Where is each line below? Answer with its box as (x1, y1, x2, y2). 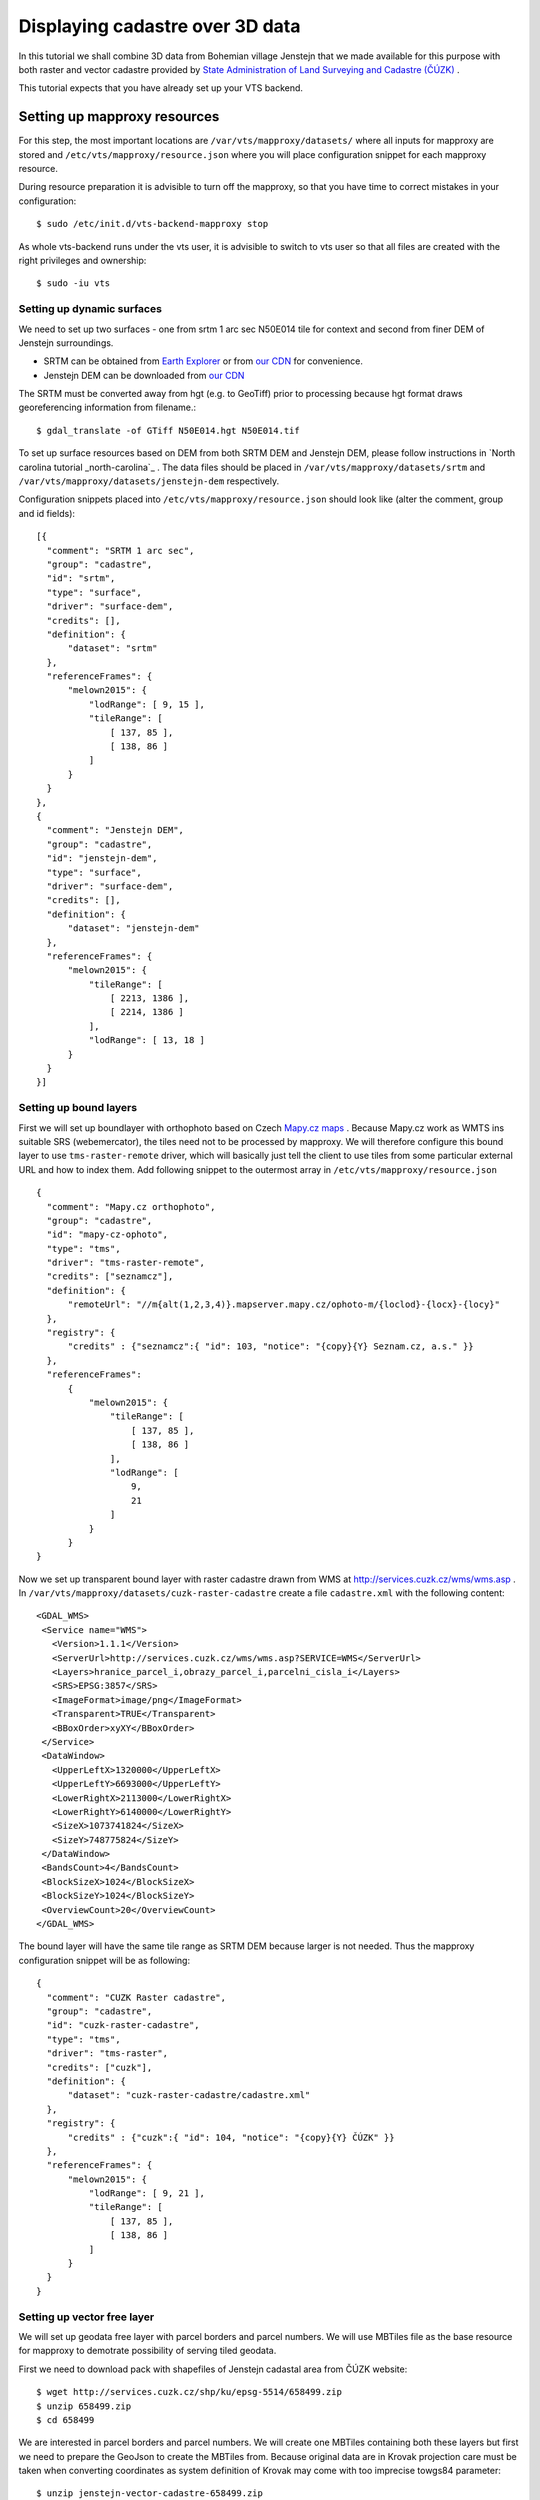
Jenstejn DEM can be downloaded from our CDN (43, 369, 245, 381)
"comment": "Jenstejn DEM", (46, 825, 185, 836)
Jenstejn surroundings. (18, 336, 114, 349)
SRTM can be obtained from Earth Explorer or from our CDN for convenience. (43, 355, 364, 367)
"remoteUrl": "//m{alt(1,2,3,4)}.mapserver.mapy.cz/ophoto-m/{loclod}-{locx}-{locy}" (67, 1299, 500, 1310)
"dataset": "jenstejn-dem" (67, 923, 200, 934)
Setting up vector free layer (18, 2310, 155, 2324)
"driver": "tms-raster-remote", (46, 1257, 205, 1269)
